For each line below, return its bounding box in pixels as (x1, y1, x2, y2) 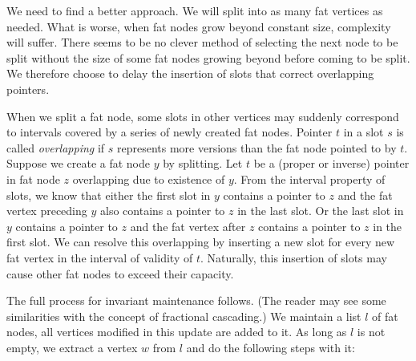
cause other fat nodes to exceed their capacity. (6, 265, 234, 282)
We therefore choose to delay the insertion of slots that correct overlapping (6, 65, 374, 82)
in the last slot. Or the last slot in (237, 202, 404, 219)
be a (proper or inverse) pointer (253, 155, 410, 172)
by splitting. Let (163, 155, 243, 172)
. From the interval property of (233, 170, 386, 187)
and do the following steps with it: (186, 339, 355, 355)
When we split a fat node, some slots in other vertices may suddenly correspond (6, 107, 399, 124)
